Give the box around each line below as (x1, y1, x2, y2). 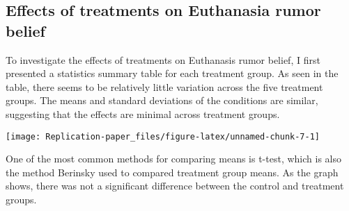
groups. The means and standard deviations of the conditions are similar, (6, 93, 318, 108)
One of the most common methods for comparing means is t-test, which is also (6, 151, 341, 166)
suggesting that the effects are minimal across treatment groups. (6, 106, 280, 121)
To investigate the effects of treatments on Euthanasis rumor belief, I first (6, 52, 320, 67)
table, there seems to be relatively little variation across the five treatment (6, 79, 323, 94)
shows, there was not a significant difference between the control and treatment (6, 178, 344, 193)
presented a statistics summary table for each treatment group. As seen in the (6, 66, 339, 81)
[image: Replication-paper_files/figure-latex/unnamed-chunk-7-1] (6, 131, 320, 142)
